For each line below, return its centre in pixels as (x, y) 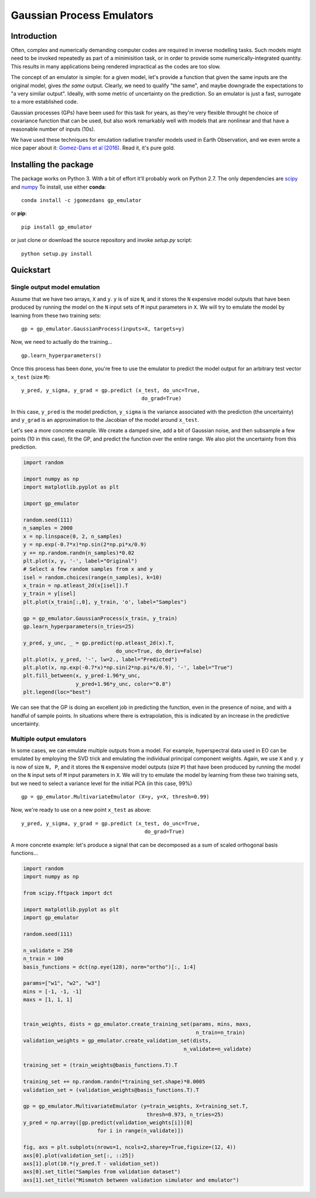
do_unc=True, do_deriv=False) (159, 651)
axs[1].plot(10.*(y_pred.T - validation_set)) (91, 1164)
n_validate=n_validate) (217, 1049)
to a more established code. (44, 102)
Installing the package (52, 165)
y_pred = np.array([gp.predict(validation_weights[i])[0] (108, 1123)
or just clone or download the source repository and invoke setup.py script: (102, 240)
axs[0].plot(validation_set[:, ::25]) (79, 1155)
